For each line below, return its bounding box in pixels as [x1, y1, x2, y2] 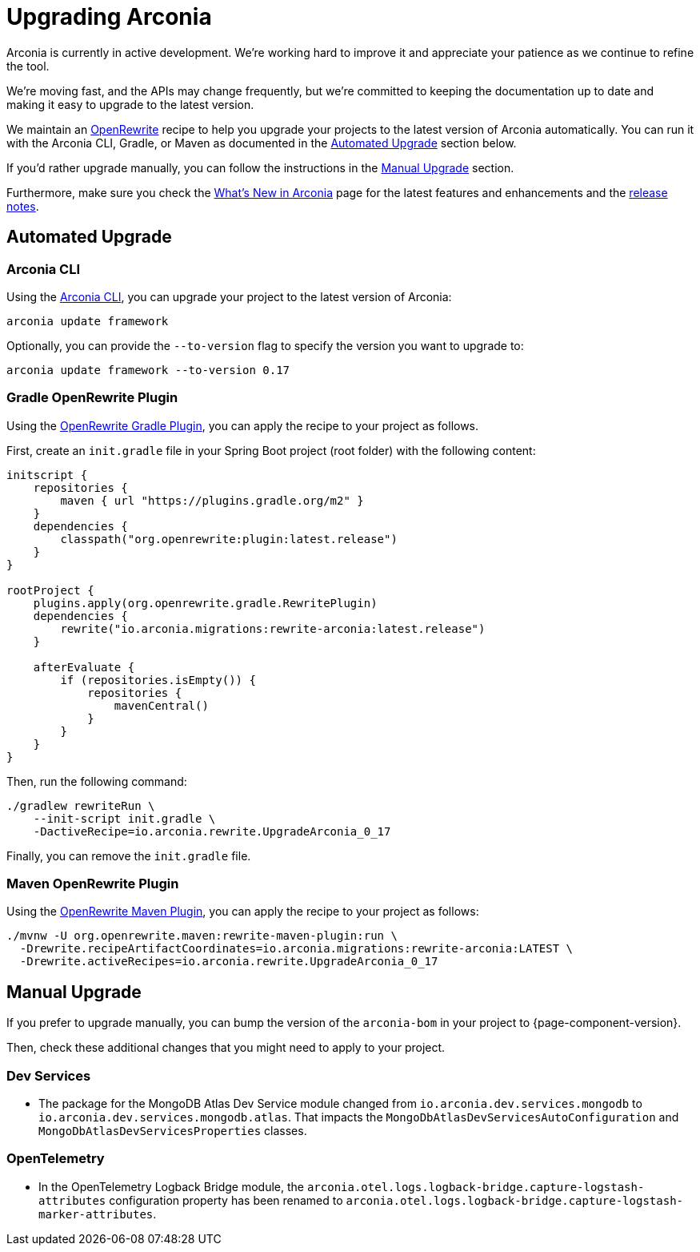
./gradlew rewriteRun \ [6, 799, 155, 812]
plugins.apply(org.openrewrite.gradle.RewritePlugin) [33, 596, 378, 610]
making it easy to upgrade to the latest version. [6, 97, 254, 111]
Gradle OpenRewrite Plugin [6, 389, 178, 406]
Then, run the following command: [6, 774, 187, 788]
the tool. [6, 58, 50, 73]
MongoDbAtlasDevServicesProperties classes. [38, 1124, 307, 1138]
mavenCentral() [114, 698, 209, 712]
